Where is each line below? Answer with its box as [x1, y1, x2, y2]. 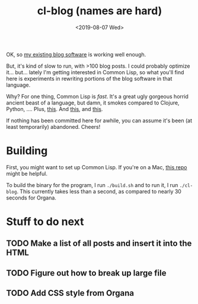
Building [6, 144, 48, 158]
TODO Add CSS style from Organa [6, 288, 135, 298]
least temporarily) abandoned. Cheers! [6, 123, 101, 130]
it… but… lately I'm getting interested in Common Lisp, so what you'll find [6, 68, 184, 75]
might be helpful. [6, 170, 47, 177]
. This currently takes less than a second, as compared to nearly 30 [17, 188, 182, 195]
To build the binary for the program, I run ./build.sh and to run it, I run [6, 181, 178, 188]
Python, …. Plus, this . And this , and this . [6, 105, 103, 112]
